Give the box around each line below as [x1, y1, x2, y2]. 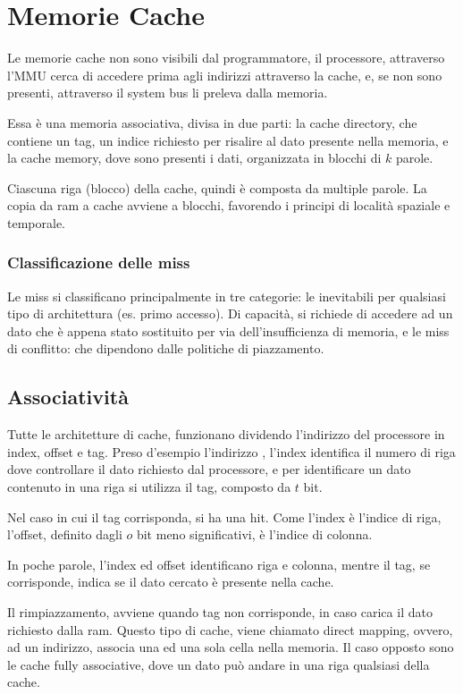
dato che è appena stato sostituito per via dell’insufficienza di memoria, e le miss [7, 321, 450, 340]
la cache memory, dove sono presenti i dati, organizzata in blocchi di [7, 148, 382, 167]
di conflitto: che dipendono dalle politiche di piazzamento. [7, 339, 324, 358]
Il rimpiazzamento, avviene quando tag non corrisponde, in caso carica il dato [7, 603, 433, 622]
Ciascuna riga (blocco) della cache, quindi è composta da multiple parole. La [7, 178, 427, 197]
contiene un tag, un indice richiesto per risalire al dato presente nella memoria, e [7, 131, 449, 149]
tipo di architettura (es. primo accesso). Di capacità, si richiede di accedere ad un [7, 304, 453, 323]
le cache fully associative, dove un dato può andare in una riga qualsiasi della [7, 655, 430, 673]
